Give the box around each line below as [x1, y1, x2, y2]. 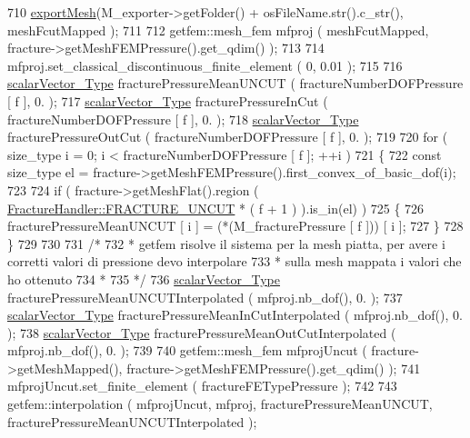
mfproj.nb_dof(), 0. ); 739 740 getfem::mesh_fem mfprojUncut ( [7, 341, 367, 360]
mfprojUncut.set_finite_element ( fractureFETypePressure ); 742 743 [7, 376, 397, 395]
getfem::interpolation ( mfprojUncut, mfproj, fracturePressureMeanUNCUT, [7, 394, 433, 413]
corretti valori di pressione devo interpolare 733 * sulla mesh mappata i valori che [7, 252, 462, 271]
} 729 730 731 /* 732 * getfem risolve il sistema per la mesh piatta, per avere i [7, 234, 445, 253]
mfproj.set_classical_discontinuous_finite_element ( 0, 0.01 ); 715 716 [7, 55, 403, 75]
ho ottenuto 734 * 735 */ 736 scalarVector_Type [7, 269, 281, 288]
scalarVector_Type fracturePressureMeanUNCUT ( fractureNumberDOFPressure [7, 74, 464, 93]
